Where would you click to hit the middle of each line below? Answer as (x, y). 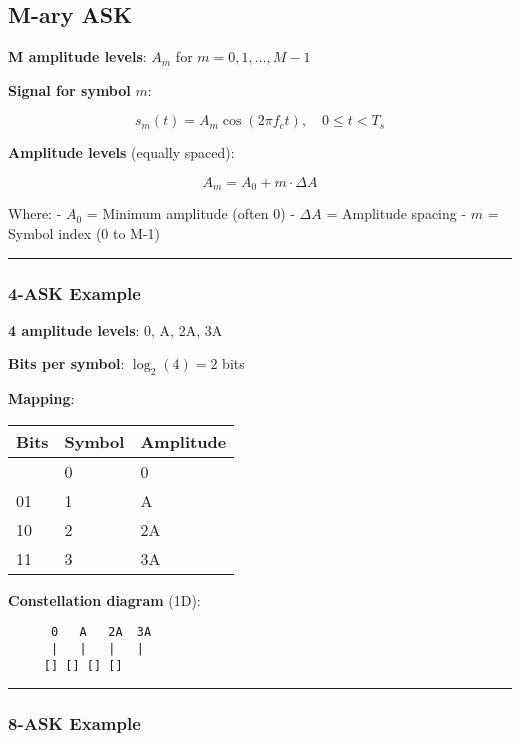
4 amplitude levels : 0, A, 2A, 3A (115, 329)
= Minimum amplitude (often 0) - (190, 213)
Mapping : (41, 398)
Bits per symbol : (66, 363)
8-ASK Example (74, 723)
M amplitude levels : (77, 56)
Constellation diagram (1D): (104, 599)
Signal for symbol (69, 89)
